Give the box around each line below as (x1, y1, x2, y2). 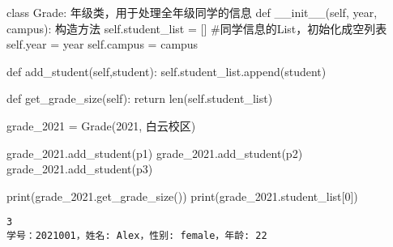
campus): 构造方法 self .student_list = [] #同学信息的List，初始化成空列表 (6, 19, 387, 36)
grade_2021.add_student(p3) (6, 160, 153, 177)
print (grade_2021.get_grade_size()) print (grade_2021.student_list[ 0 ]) (6, 187, 358, 204)
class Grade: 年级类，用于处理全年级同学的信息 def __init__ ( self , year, (6, 4, 378, 20)
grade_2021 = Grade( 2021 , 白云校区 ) (6, 117, 196, 134)
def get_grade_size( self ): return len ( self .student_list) (6, 90, 273, 107)
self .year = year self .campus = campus (6, 36, 199, 53)
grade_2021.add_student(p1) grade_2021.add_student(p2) (6, 144, 303, 161)
